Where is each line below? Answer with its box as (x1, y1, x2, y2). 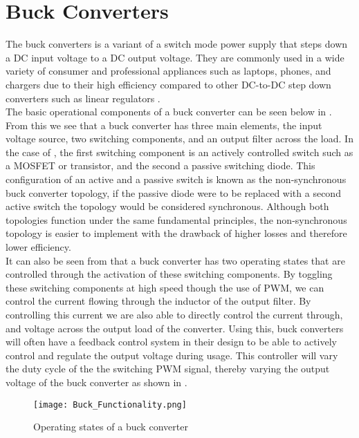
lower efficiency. (6, 240, 71, 254)
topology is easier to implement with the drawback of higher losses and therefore (6, 226, 347, 240)
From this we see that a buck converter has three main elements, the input (6, 117, 322, 132)
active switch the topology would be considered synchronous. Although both (6, 199, 329, 213)
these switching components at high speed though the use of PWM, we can (6, 280, 324, 294)
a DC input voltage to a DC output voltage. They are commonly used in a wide (6, 50, 344, 64)
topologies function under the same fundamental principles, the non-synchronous (6, 212, 347, 227)
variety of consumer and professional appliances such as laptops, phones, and (6, 64, 331, 78)
